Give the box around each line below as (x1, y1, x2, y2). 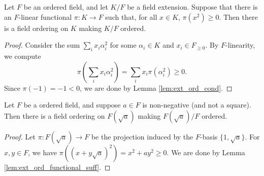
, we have (28, 147, 57, 157)
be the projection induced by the (91, 131, 193, 142)
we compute (4, 50, 41, 61)
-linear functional (18, 11, 72, 22)
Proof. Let (4, 131, 36, 142)
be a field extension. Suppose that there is (127, 2, 258, 12)
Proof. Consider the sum (4, 40, 80, 50)
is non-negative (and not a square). (142, 99, 251, 110)
